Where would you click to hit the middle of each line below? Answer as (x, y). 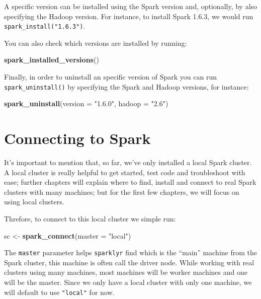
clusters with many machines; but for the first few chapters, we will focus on (122, 192)
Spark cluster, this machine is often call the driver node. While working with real (129, 262)
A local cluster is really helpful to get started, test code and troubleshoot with (125, 172)
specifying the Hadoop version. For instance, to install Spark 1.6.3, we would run (129, 16)
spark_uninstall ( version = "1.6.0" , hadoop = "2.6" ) (86, 103)
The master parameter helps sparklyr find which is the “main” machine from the (130, 252)
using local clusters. (34, 202)
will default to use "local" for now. (59, 292)
